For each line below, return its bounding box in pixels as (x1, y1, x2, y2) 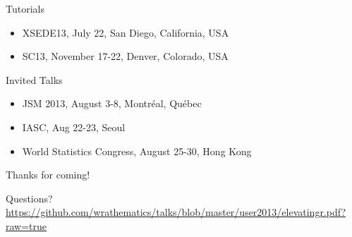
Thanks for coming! (6, 167, 90, 182)
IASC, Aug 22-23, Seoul (22, 119, 126, 134)
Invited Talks (6, 72, 63, 87)
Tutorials (6, 1, 44, 16)
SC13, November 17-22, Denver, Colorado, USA (22, 49, 229, 63)
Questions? (6, 190, 53, 205)
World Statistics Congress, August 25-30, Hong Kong (22, 143, 252, 158)
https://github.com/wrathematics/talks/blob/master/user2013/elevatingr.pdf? (6, 205, 346, 219)
